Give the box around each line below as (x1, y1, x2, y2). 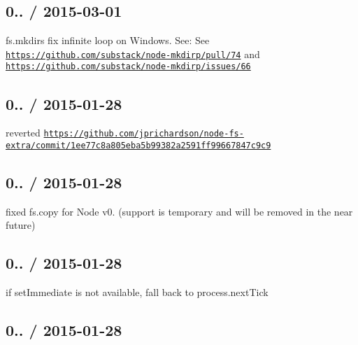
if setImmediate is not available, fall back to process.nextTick (6, 285, 268, 300)
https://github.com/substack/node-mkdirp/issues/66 (6, 62, 251, 72)
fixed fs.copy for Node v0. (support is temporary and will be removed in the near (6, 204, 353, 218)
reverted (6, 125, 41, 140)
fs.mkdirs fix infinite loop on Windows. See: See (6, 33, 210, 48)
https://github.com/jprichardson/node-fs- (43, 129, 244, 139)
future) (6, 218, 36, 232)
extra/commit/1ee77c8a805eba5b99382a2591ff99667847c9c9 (6, 140, 271, 150)
